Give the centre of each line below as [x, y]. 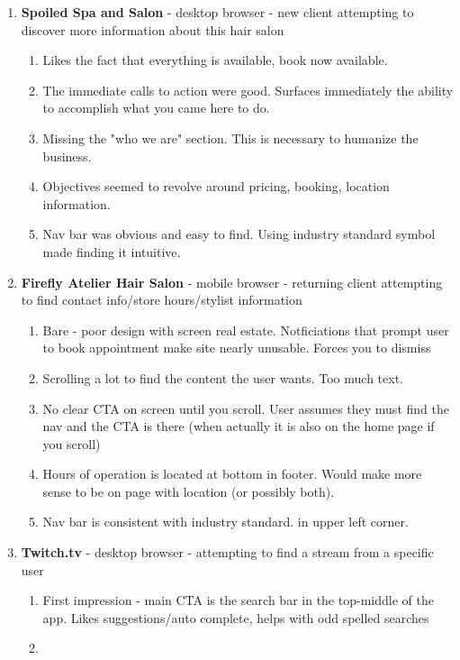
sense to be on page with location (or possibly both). [189, 491]
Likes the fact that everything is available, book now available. [215, 60]
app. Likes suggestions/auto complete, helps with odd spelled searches [236, 617]
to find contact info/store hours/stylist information [162, 300]
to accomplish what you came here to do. [156, 108]
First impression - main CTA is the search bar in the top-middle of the [238, 600]
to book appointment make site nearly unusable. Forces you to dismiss [237, 348]
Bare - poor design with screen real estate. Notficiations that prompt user [246, 330]
